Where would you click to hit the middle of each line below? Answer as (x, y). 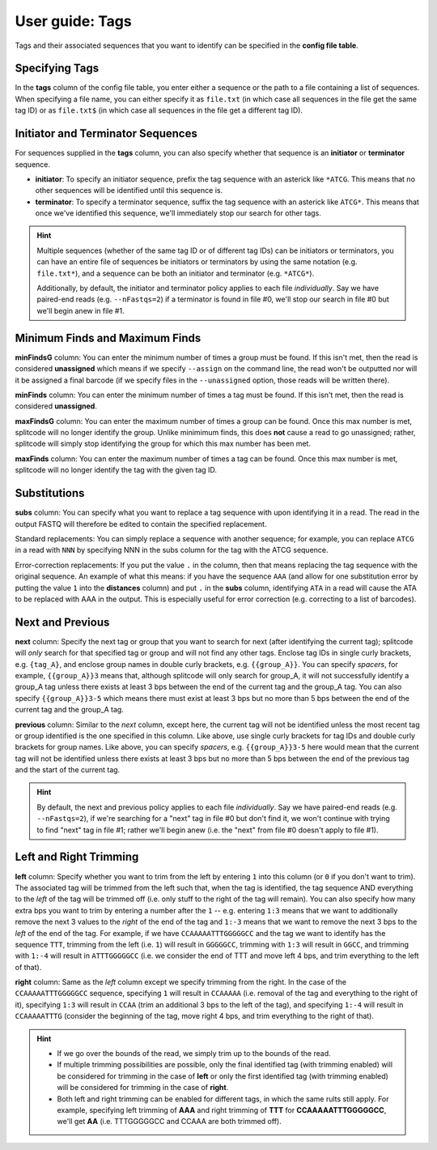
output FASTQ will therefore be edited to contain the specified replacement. (141, 524)
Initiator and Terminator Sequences (106, 134)
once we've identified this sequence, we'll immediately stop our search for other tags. (178, 213)
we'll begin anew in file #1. (81, 310)
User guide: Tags (74, 21)
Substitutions (50, 493)
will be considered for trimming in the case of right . (143, 1088)
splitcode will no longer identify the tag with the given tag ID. (116, 470)
